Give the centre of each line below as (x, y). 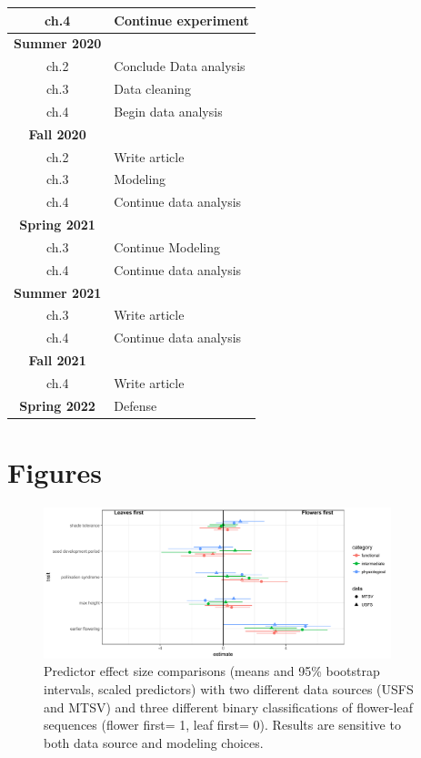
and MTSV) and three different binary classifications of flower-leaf (229, 707)
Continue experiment (181, 20)
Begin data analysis (168, 111)
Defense (135, 405)
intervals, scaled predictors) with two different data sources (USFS (229, 689)
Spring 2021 (57, 225)
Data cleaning (152, 89)
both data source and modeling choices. (154, 742)
